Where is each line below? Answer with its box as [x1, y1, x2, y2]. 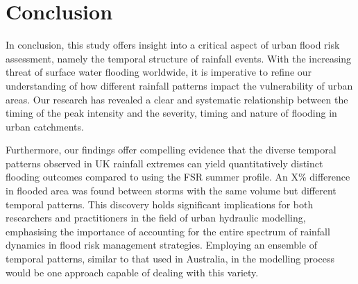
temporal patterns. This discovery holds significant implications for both [6, 197, 314, 211]
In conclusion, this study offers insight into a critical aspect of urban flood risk [6, 37, 340, 52]
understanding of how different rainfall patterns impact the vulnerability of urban [6, 78, 353, 92]
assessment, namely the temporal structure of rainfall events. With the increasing [6, 51, 352, 65]
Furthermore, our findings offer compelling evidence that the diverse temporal [6, 142, 336, 157]
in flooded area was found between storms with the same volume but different [6, 183, 336, 198]
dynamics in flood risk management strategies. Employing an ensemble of [6, 237, 318, 252]
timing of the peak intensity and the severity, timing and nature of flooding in [6, 106, 337, 120]
